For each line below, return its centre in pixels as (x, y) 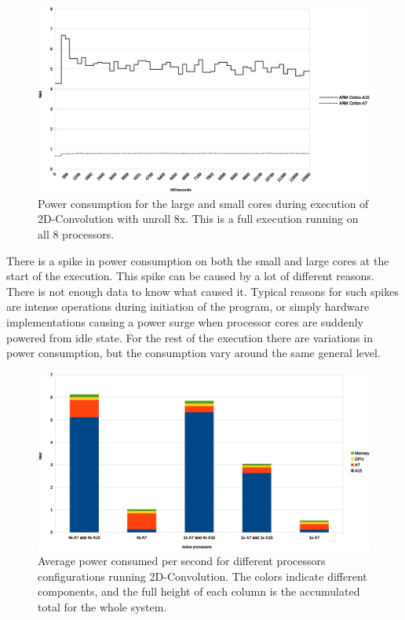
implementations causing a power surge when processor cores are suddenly (185, 322)
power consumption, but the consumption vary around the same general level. (193, 353)
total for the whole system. (102, 607)
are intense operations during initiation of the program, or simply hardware (188, 306)
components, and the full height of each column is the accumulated (199, 591)
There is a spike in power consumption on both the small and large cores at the (198, 260)
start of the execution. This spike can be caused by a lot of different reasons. (190, 276)
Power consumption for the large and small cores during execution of (203, 203)
